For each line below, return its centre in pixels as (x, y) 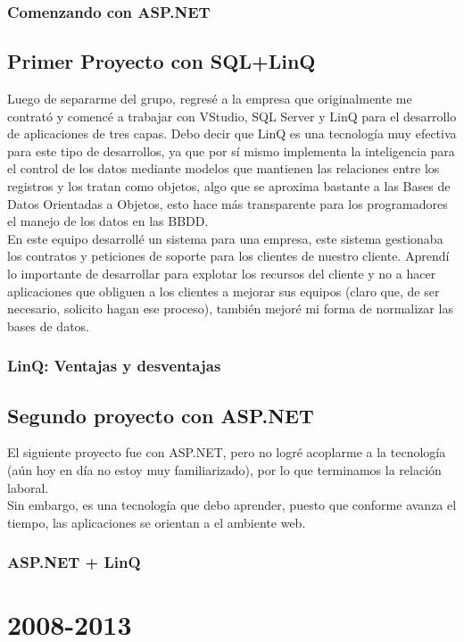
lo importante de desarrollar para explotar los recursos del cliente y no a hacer (222, 273)
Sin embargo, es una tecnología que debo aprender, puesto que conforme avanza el (232, 505)
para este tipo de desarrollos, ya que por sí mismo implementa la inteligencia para (231, 150)
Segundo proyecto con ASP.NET (161, 415)
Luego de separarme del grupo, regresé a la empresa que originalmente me (210, 99)
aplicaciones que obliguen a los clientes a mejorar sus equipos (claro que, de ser (224, 291)
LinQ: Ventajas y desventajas (114, 366)
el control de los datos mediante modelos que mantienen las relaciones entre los (224, 168)
